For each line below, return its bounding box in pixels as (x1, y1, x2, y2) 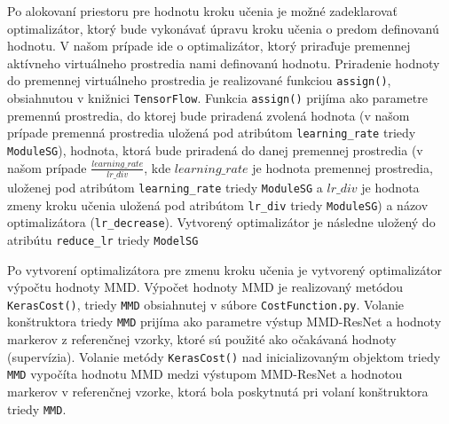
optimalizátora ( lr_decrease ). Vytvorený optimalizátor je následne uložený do (7, 213, 436, 232)
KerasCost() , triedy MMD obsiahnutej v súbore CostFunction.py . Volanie (7, 294, 405, 313)
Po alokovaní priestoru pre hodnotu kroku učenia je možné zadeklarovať (7, 2, 398, 20)
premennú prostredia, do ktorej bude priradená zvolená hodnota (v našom (7, 106, 410, 124)
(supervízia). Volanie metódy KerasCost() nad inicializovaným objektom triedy (7, 347, 441, 365)
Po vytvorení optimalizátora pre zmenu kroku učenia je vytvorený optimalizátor (7, 260, 443, 279)
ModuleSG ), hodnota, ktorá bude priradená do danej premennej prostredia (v (7, 140, 423, 159)
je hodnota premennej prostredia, (252, 158, 433, 177)
